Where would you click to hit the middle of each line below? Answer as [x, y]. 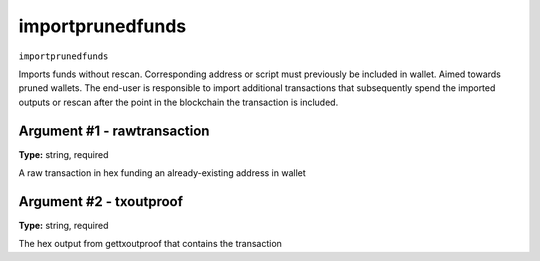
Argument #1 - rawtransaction [114, 130]
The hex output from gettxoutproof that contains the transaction [150, 244]
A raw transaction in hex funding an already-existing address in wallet [162, 173]
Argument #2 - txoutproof [101, 201]
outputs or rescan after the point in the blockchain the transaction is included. [178, 102]
